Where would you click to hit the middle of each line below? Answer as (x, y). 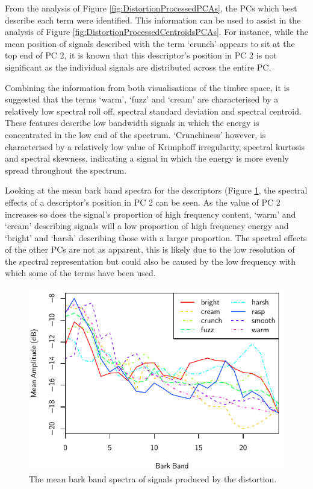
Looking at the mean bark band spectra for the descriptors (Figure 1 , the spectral (156, 190)
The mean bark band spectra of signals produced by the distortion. (153, 478)
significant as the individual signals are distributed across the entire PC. (138, 67)
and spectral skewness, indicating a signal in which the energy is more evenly (147, 158)
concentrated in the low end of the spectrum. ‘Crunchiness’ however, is (135, 134)
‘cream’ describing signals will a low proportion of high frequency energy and (147, 226)
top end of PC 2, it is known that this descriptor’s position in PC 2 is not (141, 55)
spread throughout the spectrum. (66, 170)
